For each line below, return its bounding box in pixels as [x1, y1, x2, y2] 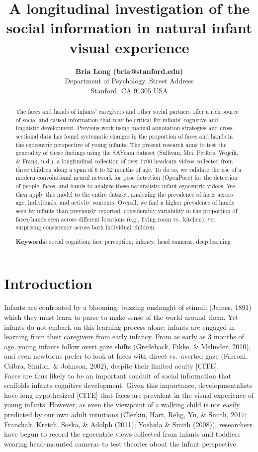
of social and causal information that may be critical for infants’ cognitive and [15, 115, 218, 124]
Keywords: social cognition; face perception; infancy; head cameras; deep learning [15, 237, 231, 246]
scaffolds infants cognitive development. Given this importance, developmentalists [4, 380, 253, 390]
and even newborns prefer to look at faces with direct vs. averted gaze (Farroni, [4, 351, 248, 361]
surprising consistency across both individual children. [15, 223, 156, 231]
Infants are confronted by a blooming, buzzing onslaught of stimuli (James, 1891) [4, 302, 252, 312]
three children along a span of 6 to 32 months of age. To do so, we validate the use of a [15, 165, 242, 173]
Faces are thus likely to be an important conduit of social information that [4, 370, 232, 380]
